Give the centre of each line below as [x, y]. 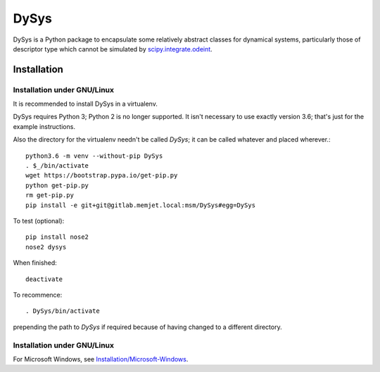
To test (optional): [39, 221]
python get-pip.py [57, 185]
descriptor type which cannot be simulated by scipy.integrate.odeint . [113, 49]
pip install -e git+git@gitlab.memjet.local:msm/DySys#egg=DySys [141, 205]
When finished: [35, 263]
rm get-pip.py [50, 195]
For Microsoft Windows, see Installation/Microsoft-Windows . [101, 359]
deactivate [44, 279]
